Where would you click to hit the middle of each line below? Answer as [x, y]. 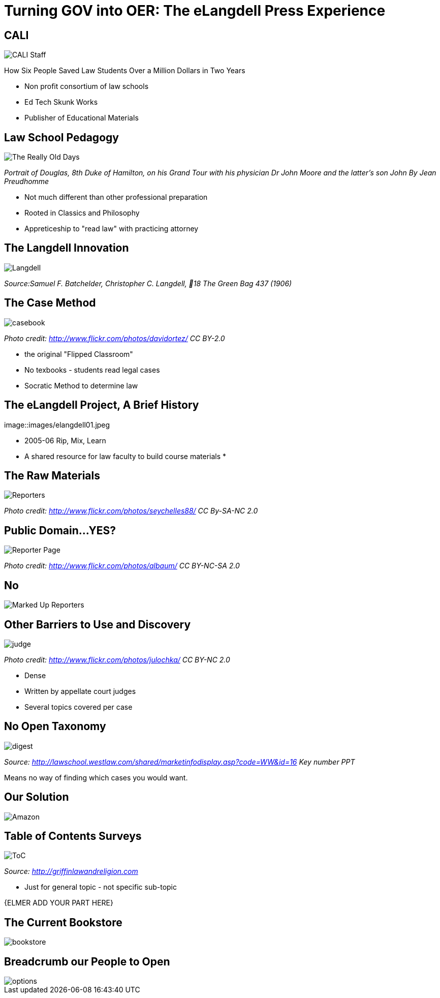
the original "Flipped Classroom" [79, 354]
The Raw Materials [52, 475]
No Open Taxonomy [55, 727]
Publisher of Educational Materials [82, 118]
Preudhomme [27, 182]
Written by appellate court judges [80, 691]
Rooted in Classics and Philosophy [82, 213]
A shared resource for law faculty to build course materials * [125, 456]
